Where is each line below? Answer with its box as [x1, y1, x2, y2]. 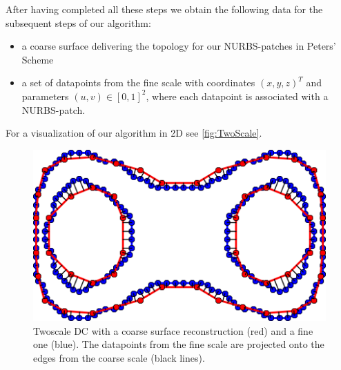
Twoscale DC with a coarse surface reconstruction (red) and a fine [33, 323, 313, 338]
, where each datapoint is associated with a [146, 88, 329, 103]
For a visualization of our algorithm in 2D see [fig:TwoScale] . [6, 126, 262, 140]
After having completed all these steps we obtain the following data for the [6, 2, 323, 16]
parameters [21, 88, 69, 103]
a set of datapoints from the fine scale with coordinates [21, 75, 255, 90]
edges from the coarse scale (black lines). [33, 351, 205, 365]
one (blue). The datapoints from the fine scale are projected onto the [33, 337, 324, 351]
